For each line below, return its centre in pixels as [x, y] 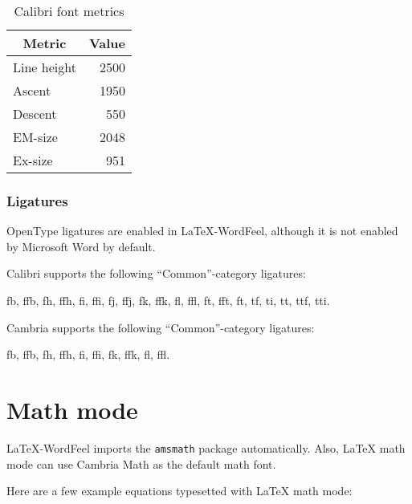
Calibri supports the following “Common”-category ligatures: [156, 273]
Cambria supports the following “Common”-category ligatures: [161, 327]
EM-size [35, 137]
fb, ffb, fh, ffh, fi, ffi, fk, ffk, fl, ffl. [88, 354]
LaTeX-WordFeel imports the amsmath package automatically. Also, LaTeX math [206, 447]
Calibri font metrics [69, 11]
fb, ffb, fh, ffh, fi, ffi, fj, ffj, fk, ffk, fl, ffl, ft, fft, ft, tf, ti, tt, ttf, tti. [168, 300]
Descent [35, 114]
